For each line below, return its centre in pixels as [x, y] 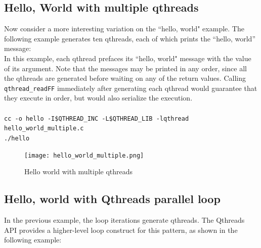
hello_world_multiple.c [44, 129]
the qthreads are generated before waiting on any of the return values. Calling [125, 78]
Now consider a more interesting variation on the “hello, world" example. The [124, 29]
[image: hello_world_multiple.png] [84, 155]
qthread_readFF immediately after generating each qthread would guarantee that [131, 88]
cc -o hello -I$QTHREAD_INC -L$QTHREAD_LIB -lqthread [97, 118]
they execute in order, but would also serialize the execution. [98, 98]
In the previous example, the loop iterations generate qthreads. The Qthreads [124, 220]
